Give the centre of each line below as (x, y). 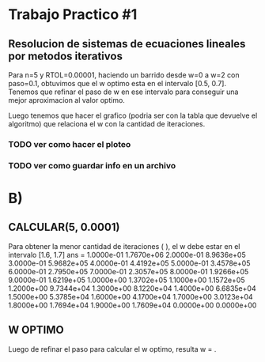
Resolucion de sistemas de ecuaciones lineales (127, 44)
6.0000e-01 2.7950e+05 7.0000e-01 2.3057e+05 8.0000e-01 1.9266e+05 (129, 271)
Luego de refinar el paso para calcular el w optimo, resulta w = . (112, 349)
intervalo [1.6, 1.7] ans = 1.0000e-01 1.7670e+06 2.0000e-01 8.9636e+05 (127, 255)
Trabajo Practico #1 (73, 15)
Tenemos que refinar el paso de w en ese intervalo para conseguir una (123, 92)
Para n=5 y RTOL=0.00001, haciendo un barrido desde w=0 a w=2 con (124, 75)
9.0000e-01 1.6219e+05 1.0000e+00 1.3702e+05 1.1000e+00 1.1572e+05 (127, 280)
